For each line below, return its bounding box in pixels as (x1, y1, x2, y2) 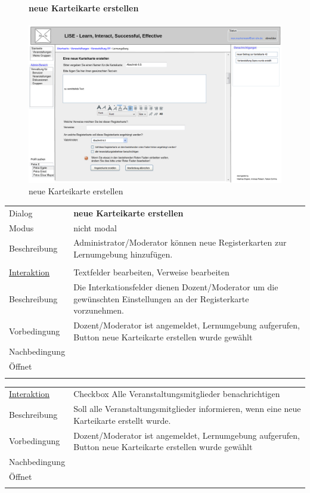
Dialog (9, 206, 33, 219)
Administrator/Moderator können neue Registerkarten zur (73, 236, 287, 249)
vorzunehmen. (73, 304, 124, 317)
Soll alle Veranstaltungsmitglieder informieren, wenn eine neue (73, 402, 301, 415)
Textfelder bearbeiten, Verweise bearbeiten (73, 266, 230, 278)
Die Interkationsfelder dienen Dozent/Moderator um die (73, 280, 278, 293)
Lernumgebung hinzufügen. (73, 248, 173, 261)
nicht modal (73, 221, 117, 234)
